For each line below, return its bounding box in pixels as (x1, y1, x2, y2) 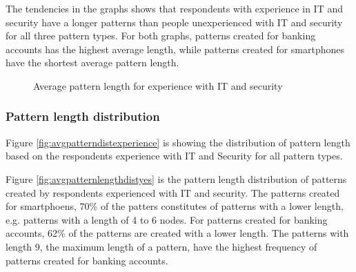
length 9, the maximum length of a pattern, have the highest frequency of (6, 239, 317, 253)
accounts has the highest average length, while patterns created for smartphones (6, 41, 345, 56)
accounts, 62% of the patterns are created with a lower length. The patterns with (6, 226, 349, 240)
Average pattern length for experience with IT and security (33, 78, 283, 93)
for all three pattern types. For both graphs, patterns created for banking (6, 28, 316, 43)
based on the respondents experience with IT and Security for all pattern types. (6, 148, 343, 163)
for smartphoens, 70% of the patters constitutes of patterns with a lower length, (6, 199, 344, 213)
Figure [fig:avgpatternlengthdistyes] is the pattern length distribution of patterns (6, 171, 347, 186)
